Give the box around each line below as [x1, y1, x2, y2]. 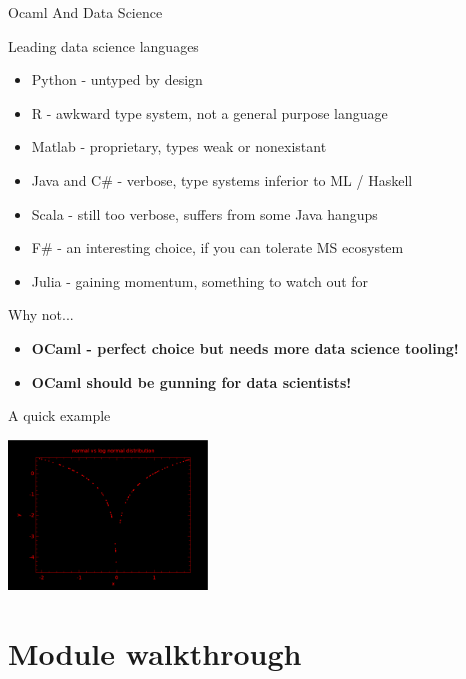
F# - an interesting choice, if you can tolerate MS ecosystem [31, 237, 404, 258]
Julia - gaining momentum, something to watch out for [31, 270, 369, 291]
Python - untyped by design [31, 69, 203, 90]
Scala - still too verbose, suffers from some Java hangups [31, 203, 378, 224]
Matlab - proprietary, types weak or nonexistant [31, 136, 327, 157]
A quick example [8, 405, 111, 426]
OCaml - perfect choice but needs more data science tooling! [31, 337, 459, 358]
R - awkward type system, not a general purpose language [31, 102, 388, 123]
